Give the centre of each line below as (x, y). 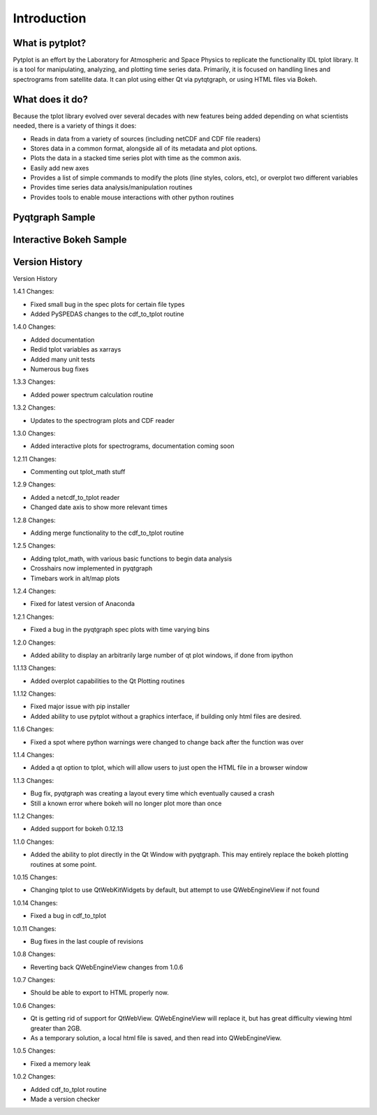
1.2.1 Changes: (34, 617)
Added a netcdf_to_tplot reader (75, 497)
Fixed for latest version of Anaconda (83, 604)
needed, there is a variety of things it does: (75, 126)
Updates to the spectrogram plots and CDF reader (102, 420)
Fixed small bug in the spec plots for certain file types (108, 304)
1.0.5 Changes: (34, 1051)
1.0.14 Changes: (36, 902)
